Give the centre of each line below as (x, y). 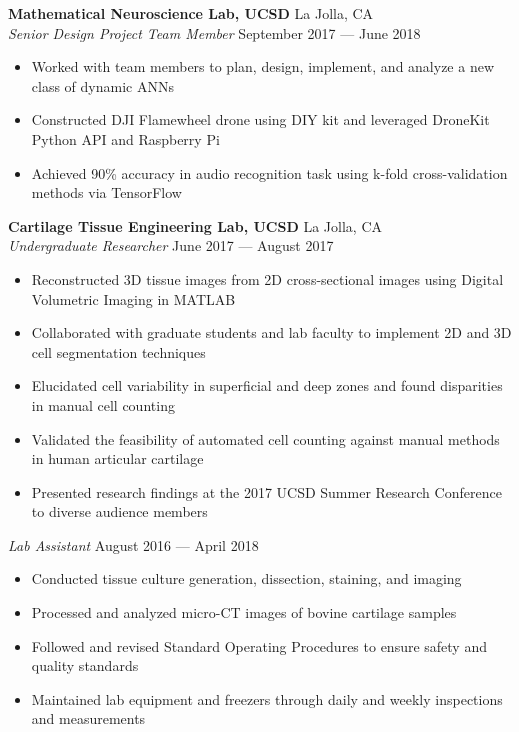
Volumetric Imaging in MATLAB (133, 298)
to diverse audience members (119, 511)
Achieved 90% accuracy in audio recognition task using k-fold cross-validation (269, 172)
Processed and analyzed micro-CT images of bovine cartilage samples (244, 612)
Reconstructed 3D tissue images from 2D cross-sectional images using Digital (267, 278)
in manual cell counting (103, 404)
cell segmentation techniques (118, 351)
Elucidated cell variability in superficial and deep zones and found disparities (267, 385)
